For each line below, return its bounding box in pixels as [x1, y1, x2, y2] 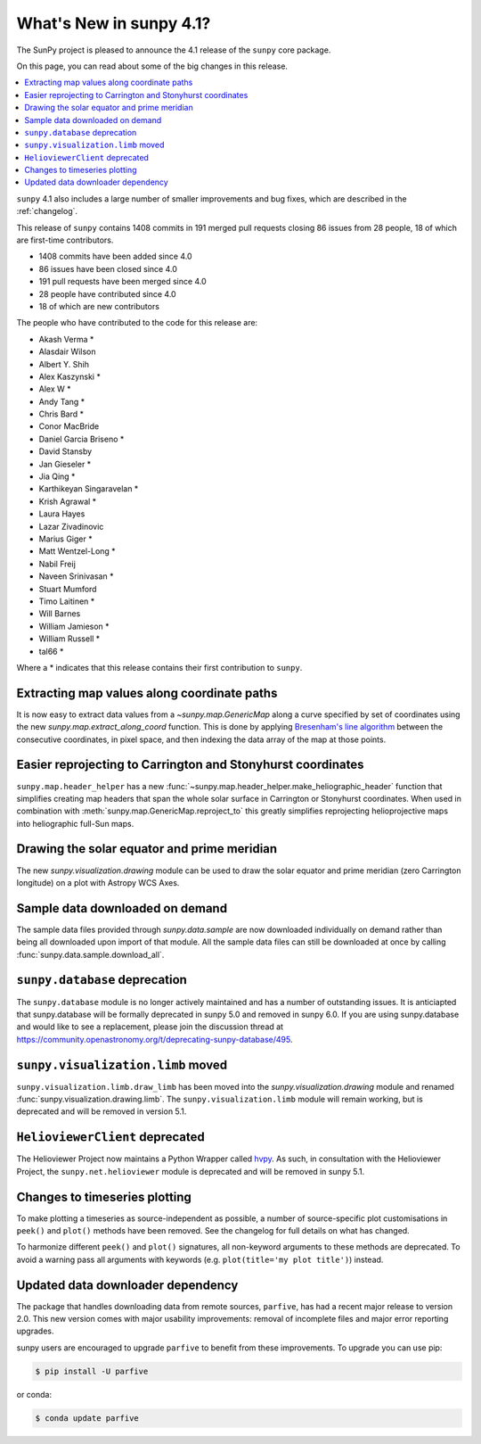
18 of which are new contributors [38, 301, 160, 311]
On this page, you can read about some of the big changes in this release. [16, 61, 289, 71]
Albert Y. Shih [38, 359, 89, 369]
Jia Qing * [38, 471, 76, 482]
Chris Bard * [38, 408, 85, 419]
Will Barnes [38, 608, 81, 619]
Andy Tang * [38, 396, 86, 407]
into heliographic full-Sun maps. [16, 818, 135, 829]
